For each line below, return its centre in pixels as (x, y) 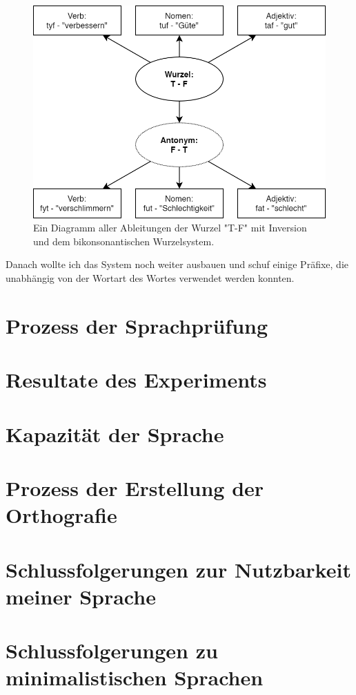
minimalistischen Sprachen (135, 677)
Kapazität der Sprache (115, 434)
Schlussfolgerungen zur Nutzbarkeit (178, 569)
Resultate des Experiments (136, 380)
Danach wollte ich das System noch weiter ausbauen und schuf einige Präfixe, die (177, 264)
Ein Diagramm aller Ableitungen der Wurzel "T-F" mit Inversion (170, 228)
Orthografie (61, 515)
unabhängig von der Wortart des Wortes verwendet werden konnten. (150, 278)
